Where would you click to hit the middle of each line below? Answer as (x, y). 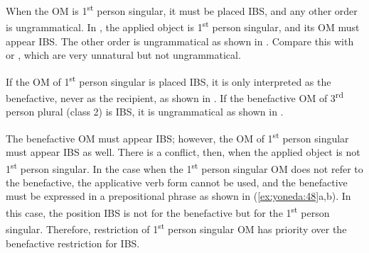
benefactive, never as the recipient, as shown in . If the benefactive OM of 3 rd (175, 96)
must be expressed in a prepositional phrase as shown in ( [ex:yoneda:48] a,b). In (178, 196)
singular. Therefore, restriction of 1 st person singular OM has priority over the (176, 228)
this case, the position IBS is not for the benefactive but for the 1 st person (168, 212)
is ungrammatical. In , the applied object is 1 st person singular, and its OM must (183, 26)
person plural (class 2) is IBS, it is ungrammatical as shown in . (145, 112)
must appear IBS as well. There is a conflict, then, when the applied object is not (183, 152)
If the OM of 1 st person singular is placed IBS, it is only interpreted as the (169, 80)
